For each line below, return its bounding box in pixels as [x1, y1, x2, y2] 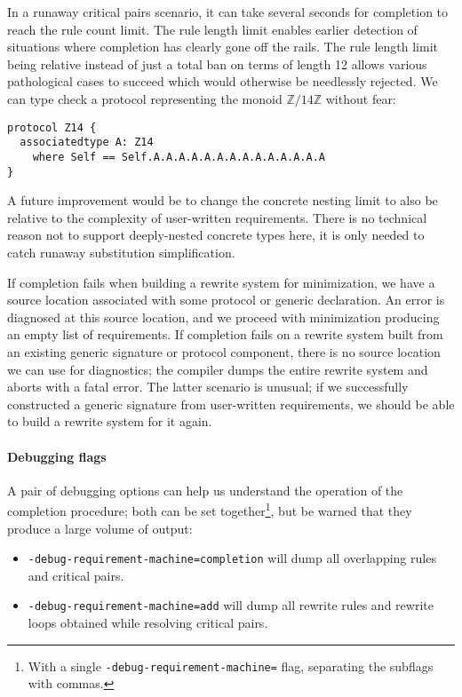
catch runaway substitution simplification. [7, 242, 235, 261]
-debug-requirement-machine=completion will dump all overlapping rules [28, 549, 436, 567]
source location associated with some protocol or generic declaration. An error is [7, 290, 445, 309]
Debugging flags [7, 447, 107, 465]
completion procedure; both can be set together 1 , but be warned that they [7, 499, 412, 519]
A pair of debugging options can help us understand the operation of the [7, 480, 403, 499]
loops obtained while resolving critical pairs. [28, 614, 268, 632]
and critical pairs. [28, 566, 124, 584]
